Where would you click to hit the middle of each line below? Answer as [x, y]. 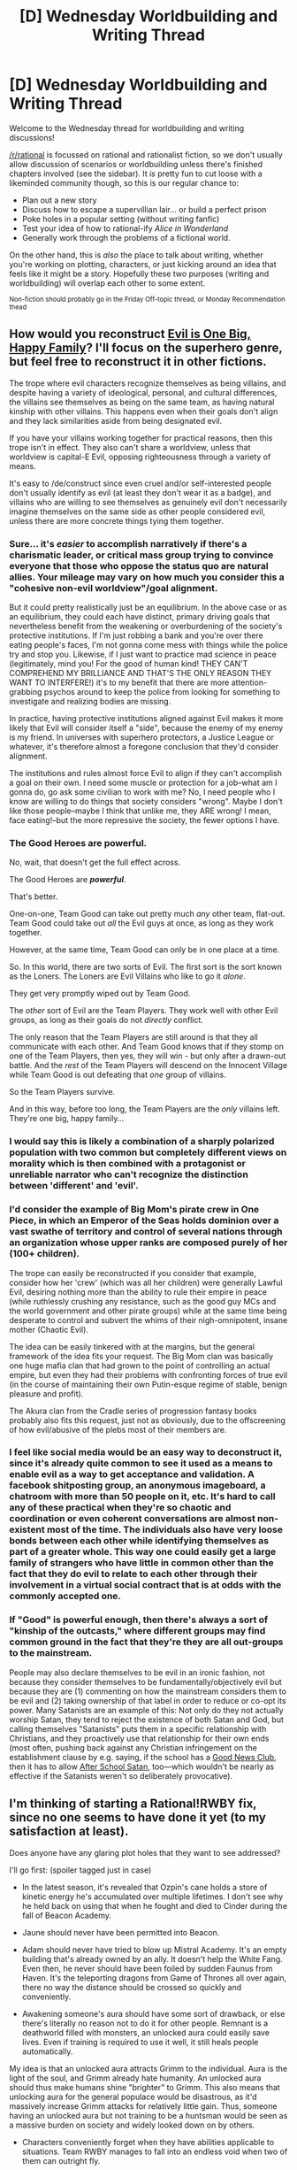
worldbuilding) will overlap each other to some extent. [107, 283]
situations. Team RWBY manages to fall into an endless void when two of [155, 2151]
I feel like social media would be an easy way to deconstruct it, [146, 1452]
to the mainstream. [51, 1653]
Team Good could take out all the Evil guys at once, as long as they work [141, 923]
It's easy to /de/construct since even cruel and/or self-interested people [141, 483]
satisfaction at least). [69, 1831]
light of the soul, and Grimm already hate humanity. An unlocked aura [135, 2078]
